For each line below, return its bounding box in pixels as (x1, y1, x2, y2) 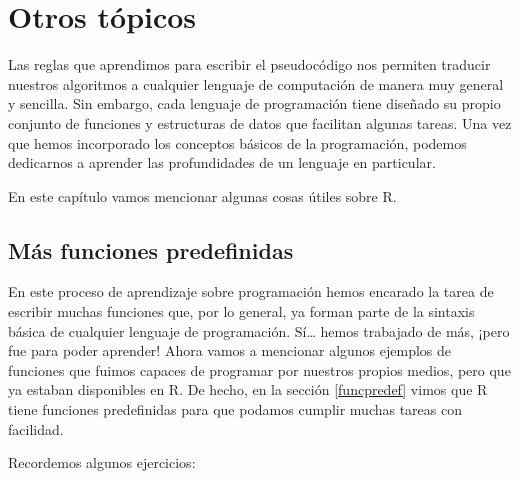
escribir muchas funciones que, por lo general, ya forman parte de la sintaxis (8, 301, 475, 322)
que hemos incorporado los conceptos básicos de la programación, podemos (8, 132, 467, 153)
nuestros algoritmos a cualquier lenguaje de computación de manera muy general (8, 73, 504, 94)
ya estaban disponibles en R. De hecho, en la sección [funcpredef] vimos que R (8, 379, 488, 400)
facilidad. (8, 418, 64, 439)
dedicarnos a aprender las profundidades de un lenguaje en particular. (8, 152, 436, 173)
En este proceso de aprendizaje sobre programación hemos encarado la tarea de (8, 281, 494, 302)
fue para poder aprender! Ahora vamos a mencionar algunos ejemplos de (8, 340, 452, 361)
